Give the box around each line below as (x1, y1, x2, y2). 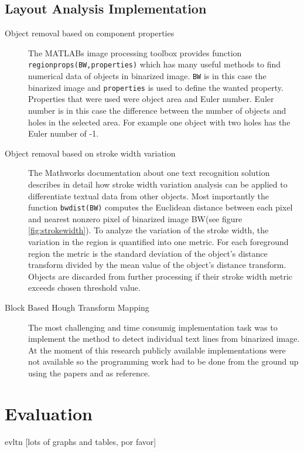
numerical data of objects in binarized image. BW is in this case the (28, 70, 267, 82)
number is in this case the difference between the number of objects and (28, 104, 286, 116)
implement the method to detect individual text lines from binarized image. (28, 332, 300, 345)
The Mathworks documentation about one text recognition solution (28, 166, 270, 179)
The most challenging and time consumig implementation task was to (28, 321, 278, 333)
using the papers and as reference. (28, 366, 151, 379)
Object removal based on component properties (5, 27, 175, 39)
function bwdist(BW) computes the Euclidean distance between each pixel (28, 201, 293, 213)
